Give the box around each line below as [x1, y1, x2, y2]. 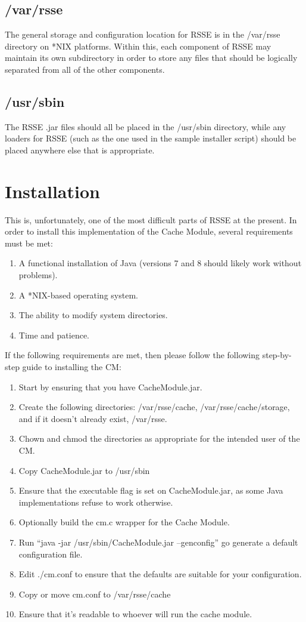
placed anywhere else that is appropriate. [5, 143, 155, 156]
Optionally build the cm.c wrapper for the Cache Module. [18, 516, 230, 528]
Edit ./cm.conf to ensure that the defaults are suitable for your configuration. [18, 568, 302, 580]
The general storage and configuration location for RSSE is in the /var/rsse [5, 28, 280, 41]
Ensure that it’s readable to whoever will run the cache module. [18, 608, 252, 620]
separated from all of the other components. [5, 63, 165, 75]
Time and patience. [18, 328, 90, 341]
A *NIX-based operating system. [18, 288, 138, 301]
